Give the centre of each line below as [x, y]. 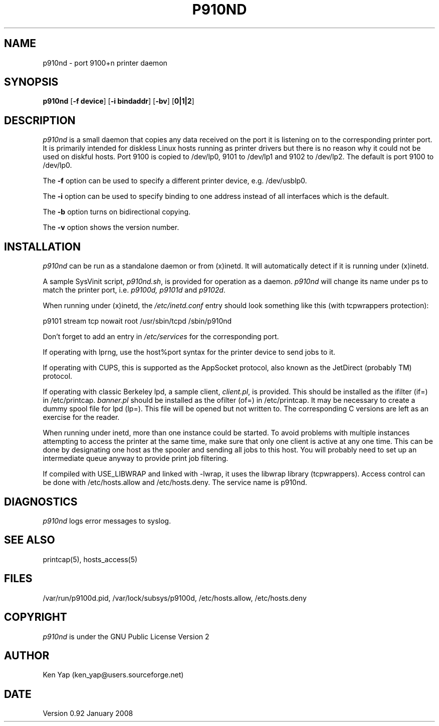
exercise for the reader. [81, 417]
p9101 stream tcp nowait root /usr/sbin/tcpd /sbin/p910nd [137, 321]
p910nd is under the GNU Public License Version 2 [126, 636]
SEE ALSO [30, 540]
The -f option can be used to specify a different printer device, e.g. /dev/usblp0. [175, 181]
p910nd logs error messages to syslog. [107, 521]
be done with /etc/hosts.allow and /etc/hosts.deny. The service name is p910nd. [175, 482]
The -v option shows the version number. [111, 227]
